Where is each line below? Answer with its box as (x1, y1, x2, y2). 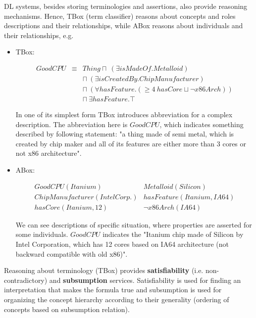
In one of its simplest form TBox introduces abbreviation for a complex (15, 109, 233, 120)
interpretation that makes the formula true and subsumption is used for (4, 284, 222, 295)
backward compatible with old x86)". (15, 248, 128, 259)
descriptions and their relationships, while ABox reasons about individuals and (4, 20, 243, 31)
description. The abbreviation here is (15, 119, 128, 129)
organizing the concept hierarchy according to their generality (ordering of (4, 294, 229, 304)
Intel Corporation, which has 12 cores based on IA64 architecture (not (15, 238, 229, 249)
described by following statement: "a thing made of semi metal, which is (15, 129, 234, 139)
